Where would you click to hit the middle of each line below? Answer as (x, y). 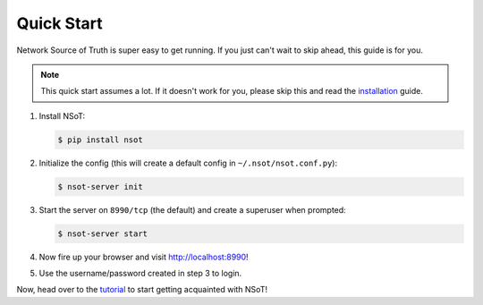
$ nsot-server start (102, 233)
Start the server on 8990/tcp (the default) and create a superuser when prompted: (192, 209)
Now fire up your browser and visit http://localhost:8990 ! (144, 257)
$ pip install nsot (100, 140)
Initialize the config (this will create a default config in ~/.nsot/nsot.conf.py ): (188, 163)
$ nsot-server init (100, 186)
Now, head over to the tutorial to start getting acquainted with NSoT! (142, 290)
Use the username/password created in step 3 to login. (140, 274)
